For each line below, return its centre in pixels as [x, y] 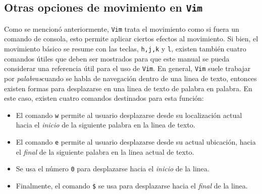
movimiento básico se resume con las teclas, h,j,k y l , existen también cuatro [125, 49]
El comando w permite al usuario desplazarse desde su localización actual [129, 115]
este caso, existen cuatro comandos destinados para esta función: [104, 98]
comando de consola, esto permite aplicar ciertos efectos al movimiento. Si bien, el [131, 39]
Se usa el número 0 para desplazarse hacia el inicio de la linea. [113, 169]
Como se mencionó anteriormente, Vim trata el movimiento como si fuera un [122, 28]
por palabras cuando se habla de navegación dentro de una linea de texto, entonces [130, 78]
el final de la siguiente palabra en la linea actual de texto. [105, 151]
